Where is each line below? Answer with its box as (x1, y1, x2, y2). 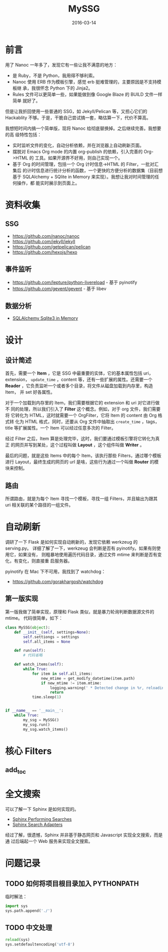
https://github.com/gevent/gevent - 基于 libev (12, 285, 106, 292)
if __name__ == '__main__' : (5, 708, 64, 713)
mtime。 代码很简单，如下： (5, 615, 63, 621)
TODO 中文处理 (5, 923, 52, 932)
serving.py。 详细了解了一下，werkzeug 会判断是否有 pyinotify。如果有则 (5, 545, 156, 551)
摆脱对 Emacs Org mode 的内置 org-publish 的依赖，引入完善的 (12, 148, 143, 154)
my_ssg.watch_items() (23, 727, 68, 732)
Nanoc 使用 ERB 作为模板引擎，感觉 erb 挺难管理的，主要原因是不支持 (12, 78, 157, 84)
